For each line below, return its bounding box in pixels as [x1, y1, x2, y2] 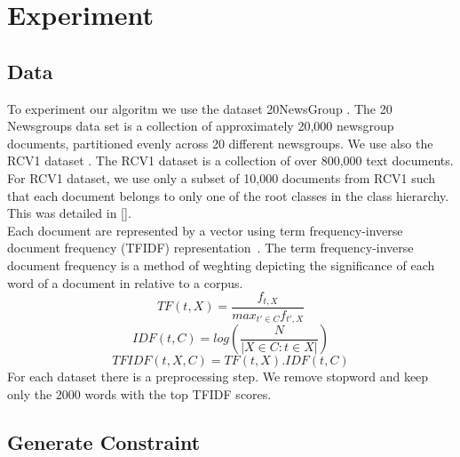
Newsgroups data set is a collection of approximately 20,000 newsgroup [7, 116, 394, 135]
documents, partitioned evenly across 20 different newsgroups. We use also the [7, 133, 433, 152]
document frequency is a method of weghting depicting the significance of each [7, 255, 435, 274]
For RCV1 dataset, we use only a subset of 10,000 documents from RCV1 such [7, 168, 436, 187]
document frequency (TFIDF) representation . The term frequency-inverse [7, 238, 414, 257]
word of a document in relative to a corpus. [7, 273, 243, 292]
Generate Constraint [7, 428, 201, 455]
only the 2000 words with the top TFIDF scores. [7, 384, 272, 403]
